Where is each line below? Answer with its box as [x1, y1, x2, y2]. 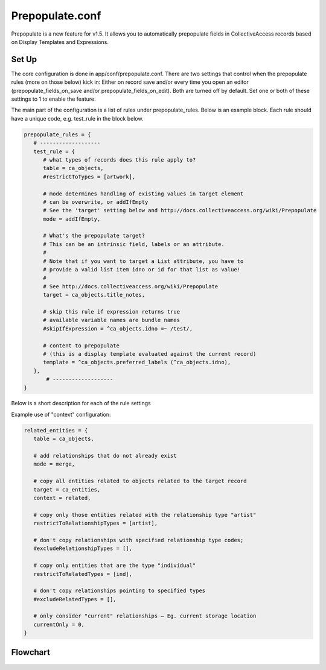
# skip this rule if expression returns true [43, 308, 181, 315]
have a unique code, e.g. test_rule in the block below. [11, 115, 144, 122]
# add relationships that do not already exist [33, 452, 177, 460]
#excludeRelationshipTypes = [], [33, 545, 133, 552]
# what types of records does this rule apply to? [43, 156, 196, 163]
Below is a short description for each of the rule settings [11, 400, 151, 407]
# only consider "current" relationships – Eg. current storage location [33, 613, 257, 619]
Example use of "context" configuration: [11, 411, 111, 418]
